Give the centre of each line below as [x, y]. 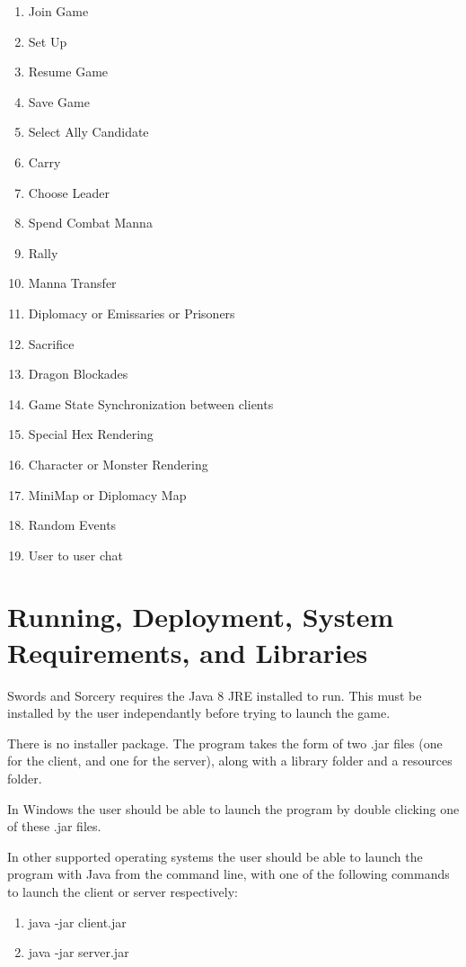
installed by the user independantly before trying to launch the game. [199, 713]
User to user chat [76, 555]
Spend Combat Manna [90, 223]
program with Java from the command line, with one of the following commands [229, 874]
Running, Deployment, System [201, 617]
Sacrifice [51, 343]
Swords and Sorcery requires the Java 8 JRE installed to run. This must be [215, 695]
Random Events [72, 525]
